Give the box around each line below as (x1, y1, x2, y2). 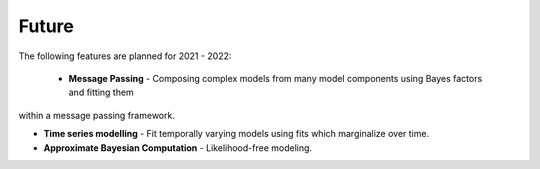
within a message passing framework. (18, 109, 175, 121)
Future (18, 15, 75, 37)
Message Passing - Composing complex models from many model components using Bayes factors (68, 72, 483, 84)
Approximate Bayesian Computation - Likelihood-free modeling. (43, 141, 313, 154)
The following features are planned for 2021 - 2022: (18, 50, 232, 62)
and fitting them (68, 86, 134, 99)
